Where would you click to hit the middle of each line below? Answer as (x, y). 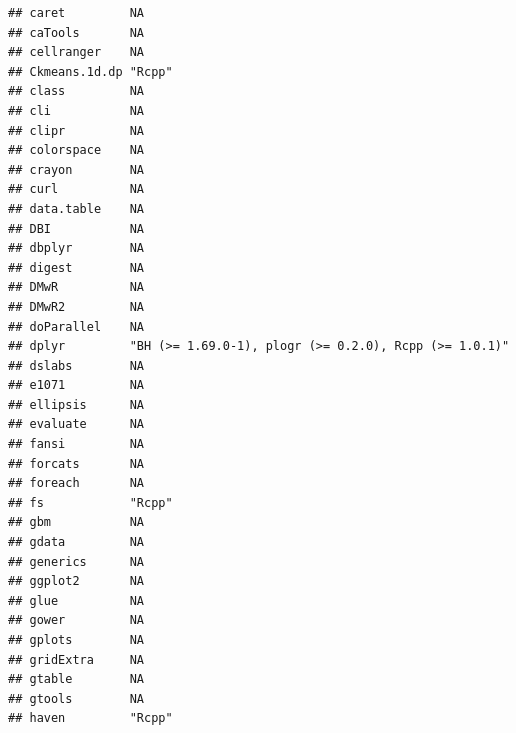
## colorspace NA (76, 150)
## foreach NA (76, 483)
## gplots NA (76, 640)
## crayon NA (76, 169)
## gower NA (76, 620)
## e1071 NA (76, 385)
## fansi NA (76, 444)
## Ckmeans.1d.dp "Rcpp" (90, 71)
